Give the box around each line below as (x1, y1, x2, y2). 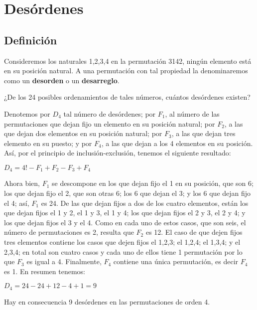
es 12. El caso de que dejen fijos (145, 227, 243, 237)
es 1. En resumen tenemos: (4, 266, 85, 276)
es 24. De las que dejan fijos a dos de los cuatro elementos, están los (41, 197, 249, 208)
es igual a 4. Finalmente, (26, 256, 102, 267)
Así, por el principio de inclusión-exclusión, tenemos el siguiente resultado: (4, 148, 231, 158)
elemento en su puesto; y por (4, 138, 92, 148)
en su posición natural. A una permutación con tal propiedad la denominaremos (4, 65, 248, 76)
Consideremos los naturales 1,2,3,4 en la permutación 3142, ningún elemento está (4, 55, 252, 66)
